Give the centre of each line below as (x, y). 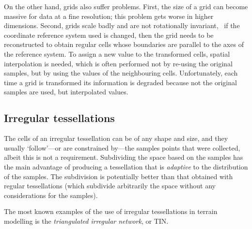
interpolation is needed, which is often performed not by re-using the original (118, 63)
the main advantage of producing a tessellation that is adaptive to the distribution (126, 166)
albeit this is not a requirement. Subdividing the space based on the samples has (124, 157)
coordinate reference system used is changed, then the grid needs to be (109, 35)
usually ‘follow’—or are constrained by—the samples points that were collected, (122, 147)
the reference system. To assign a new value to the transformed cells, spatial (117, 53)
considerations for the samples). (51, 195)
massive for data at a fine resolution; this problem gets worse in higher (109, 16)
